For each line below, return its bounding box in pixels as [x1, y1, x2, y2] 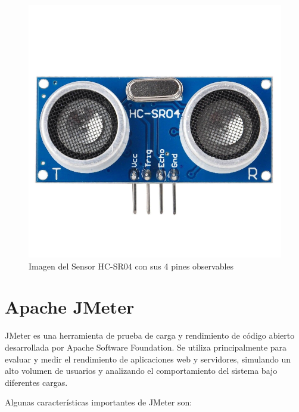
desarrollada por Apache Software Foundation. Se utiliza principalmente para [5, 340, 287, 353]
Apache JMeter [5, 295, 135, 319]
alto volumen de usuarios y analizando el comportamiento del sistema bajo [5, 364, 278, 377]
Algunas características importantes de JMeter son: [5, 396, 192, 408]
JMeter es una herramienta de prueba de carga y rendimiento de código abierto [5, 329, 295, 342]
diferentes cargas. [5, 376, 68, 388]
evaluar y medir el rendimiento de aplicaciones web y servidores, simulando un [5, 352, 291, 365]
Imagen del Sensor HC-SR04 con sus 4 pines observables [29, 259, 234, 272]
